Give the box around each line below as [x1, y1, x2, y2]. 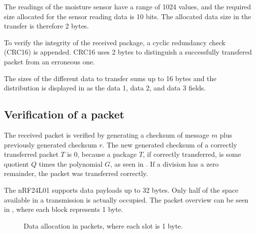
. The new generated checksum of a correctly [102, 139, 237, 149]
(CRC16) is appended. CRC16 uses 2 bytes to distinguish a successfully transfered [4, 47, 252, 57]
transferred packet [4, 149, 59, 159]
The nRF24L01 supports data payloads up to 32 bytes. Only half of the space [4, 184, 238, 195]
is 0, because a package [67, 149, 137, 159]
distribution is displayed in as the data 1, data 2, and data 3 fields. [4, 83, 206, 93]
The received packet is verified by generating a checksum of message [4, 129, 209, 140]
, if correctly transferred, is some [143, 149, 241, 159]
